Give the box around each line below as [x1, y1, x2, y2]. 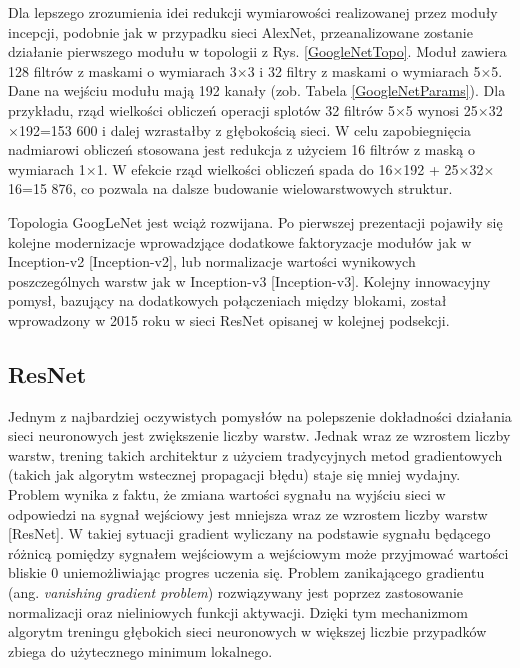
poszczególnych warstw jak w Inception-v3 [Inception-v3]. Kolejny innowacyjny [8, 270, 491, 291]
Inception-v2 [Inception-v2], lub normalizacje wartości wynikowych [8, 251, 416, 272]
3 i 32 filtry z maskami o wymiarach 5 [247, 60, 481, 81]
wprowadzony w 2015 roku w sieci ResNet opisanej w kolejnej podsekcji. [8, 309, 450, 330]
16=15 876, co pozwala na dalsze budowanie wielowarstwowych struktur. [8, 178, 453, 199]
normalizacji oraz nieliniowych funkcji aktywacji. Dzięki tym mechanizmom [8, 601, 468, 622]
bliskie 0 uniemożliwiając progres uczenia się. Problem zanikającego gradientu [8, 562, 485, 583]
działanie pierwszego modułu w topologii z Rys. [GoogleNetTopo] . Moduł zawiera [8, 41, 507, 62]
